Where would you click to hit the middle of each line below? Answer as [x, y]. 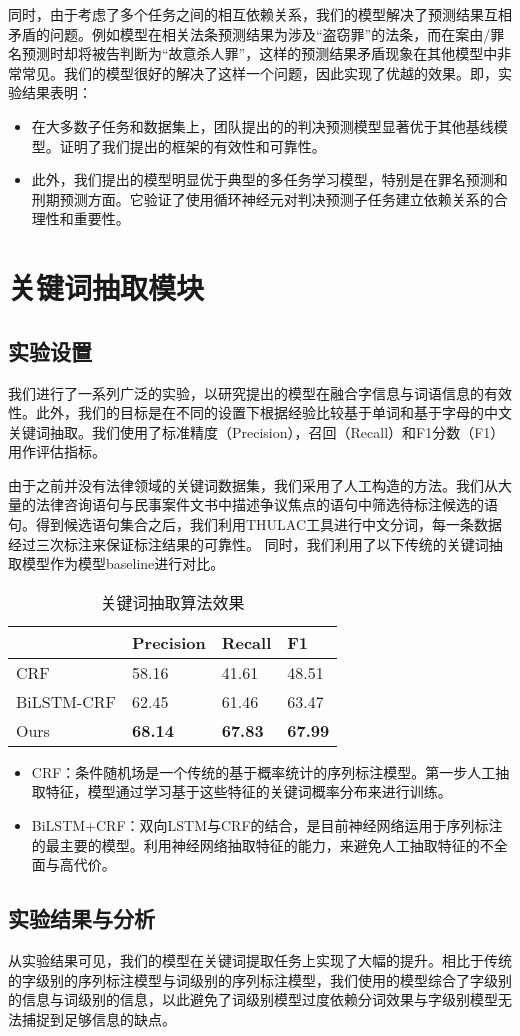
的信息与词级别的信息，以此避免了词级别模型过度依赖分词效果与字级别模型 [253, 999]
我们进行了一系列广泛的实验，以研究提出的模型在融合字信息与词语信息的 [246, 392]
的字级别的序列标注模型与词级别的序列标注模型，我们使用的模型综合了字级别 [260, 979]
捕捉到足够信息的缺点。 [98, 1018]
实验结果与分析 [81, 918]
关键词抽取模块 [106, 287]
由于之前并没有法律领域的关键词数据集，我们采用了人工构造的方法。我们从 [253, 484]
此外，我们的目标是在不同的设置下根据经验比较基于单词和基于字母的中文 [273, 412]
